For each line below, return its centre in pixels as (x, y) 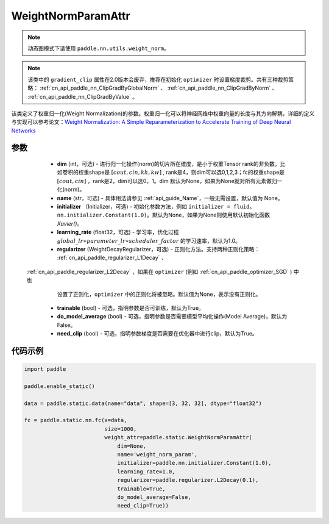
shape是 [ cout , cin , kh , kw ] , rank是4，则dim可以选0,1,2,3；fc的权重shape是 (187, 172)
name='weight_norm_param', (157, 455)
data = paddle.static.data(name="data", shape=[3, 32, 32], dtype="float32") (143, 403)
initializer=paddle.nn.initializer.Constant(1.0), (194, 463)
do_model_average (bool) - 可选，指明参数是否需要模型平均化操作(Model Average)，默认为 (172, 317)
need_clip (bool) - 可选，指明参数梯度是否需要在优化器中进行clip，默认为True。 (157, 334)
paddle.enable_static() (60, 386)
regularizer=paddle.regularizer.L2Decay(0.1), (188, 480)
